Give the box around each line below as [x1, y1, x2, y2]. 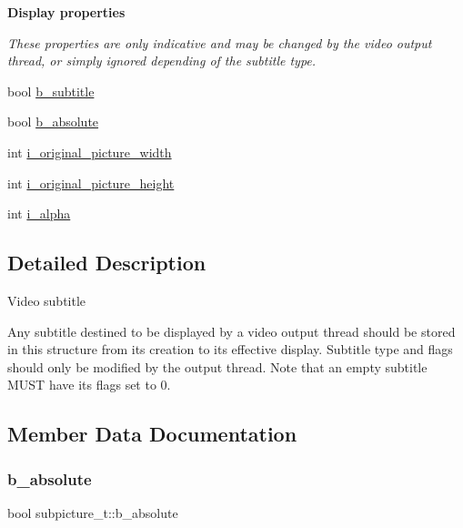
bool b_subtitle [7, 81, 95, 100]
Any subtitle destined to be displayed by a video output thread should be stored [7, 321, 456, 340]
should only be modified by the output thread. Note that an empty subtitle [7, 357, 428, 376]
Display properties [7, 3, 126, 21]
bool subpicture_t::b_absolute [7, 503, 178, 522]
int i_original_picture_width [7, 142, 172, 161]
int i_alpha [7, 204, 71, 223]
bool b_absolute [7, 112, 99, 131]
